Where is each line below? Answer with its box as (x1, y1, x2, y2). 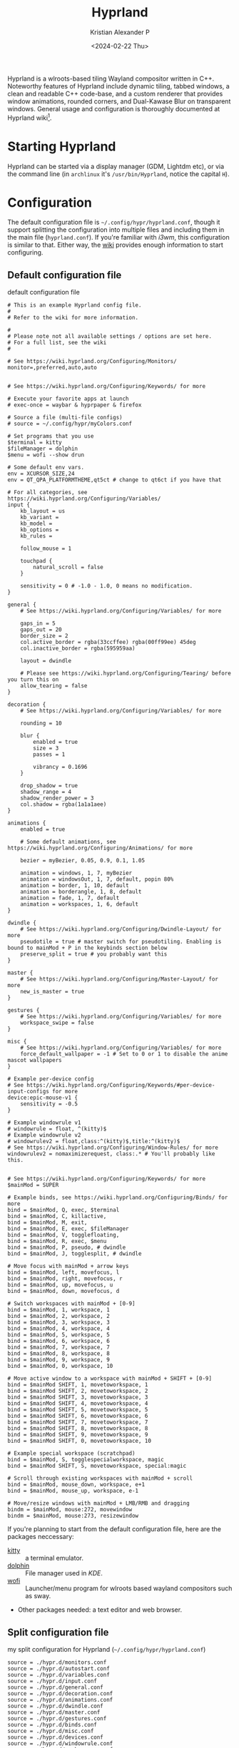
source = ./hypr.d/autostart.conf (7, 1665, 111, 1672)
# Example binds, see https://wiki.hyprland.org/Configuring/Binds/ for (7, 1194, 228, 1202)
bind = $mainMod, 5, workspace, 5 (7, 1332, 111, 1339)
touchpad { (20, 558, 53, 565)
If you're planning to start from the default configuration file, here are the (7, 1525, 221, 1533)
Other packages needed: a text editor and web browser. (17, 1605, 183, 1614)
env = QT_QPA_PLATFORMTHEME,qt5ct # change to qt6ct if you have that (7, 476, 222, 484)
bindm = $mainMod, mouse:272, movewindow (7, 1506, 133, 1513)
